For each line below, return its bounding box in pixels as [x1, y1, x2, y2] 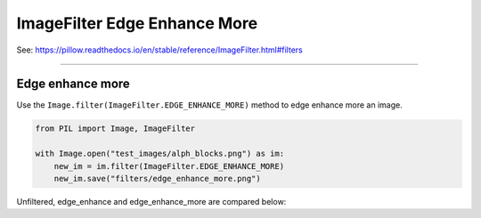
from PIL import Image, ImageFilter [35, 124, 196, 133]
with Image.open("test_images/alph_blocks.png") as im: [35, 149, 285, 159]
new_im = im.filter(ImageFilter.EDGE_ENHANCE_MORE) [53, 161, 285, 171]
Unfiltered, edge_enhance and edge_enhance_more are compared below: [16, 196, 287, 206]
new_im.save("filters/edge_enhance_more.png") [53, 174, 262, 183]
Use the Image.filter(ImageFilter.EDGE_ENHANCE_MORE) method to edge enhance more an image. [16, 100, 403, 110]
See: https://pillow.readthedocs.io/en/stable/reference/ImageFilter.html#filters [16, 44, 303, 55]
